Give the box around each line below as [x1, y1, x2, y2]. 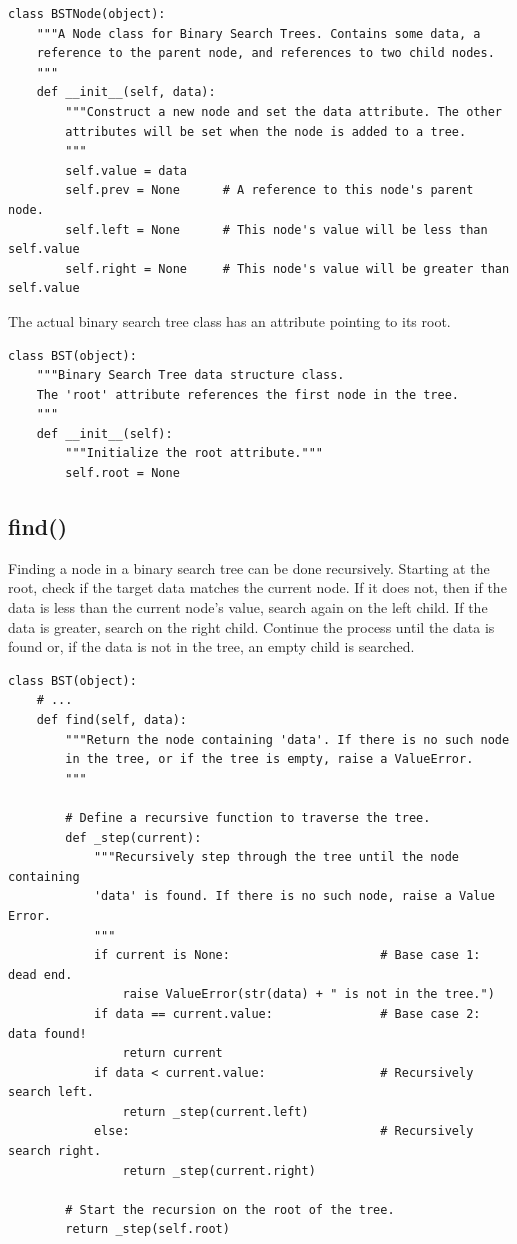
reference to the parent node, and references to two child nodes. [36, 46, 495, 61]
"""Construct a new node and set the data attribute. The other [65, 104, 502, 119]
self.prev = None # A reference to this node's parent [65, 183, 474, 198]
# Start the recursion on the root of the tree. [65, 1202, 395, 1217]
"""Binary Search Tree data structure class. [36, 368, 345, 383]
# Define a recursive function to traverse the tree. [65, 810, 431, 825]
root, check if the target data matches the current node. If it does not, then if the [8, 577, 507, 598]
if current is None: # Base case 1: [93, 948, 481, 963]
